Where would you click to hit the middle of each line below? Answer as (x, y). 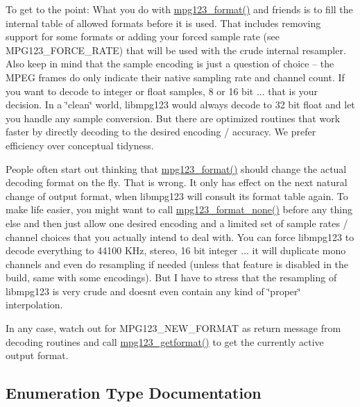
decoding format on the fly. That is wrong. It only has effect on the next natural (177, 182)
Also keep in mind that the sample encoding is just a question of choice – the (170, 64)
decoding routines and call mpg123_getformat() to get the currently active (165, 341)
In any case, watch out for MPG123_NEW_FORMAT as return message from (173, 328)
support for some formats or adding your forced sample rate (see (143, 36)
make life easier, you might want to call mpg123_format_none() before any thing (179, 209)
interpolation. (34, 305)
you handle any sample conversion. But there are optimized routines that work (173, 118)
